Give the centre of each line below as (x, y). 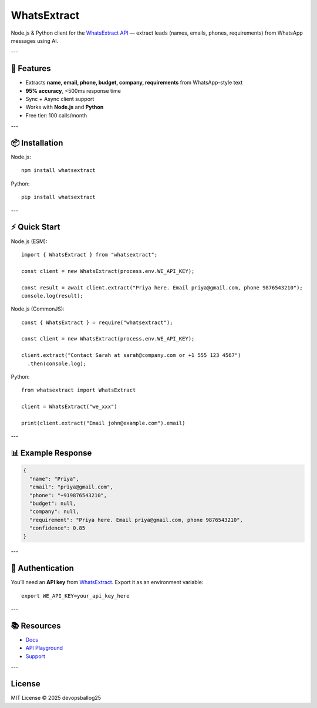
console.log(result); (52, 296)
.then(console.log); (57, 363)
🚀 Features (31, 68)
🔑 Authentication (43, 569)
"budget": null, (53, 503)
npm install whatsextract (59, 171)
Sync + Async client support (60, 99)
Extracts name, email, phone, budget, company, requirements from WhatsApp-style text (134, 83)
